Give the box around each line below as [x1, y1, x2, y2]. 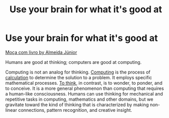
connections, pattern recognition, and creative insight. [18, 107, 132, 113]
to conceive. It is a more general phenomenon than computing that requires [5, 85, 164, 91]
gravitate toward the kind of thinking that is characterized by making [5, 101, 149, 108]
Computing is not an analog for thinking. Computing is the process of [5, 69, 151, 75]
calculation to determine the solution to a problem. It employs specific [5, 74, 152, 80]
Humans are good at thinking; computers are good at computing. [5, 59, 142, 65]
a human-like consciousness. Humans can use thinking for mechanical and [5, 90, 163, 97]
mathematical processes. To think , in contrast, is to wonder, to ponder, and [5, 80, 162, 86]
